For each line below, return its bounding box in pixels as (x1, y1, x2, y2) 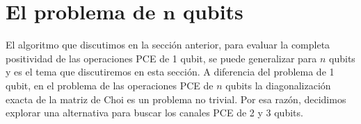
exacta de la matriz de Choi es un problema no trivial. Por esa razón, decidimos (6, 91, 346, 106)
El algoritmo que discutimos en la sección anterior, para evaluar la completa (6, 37, 330, 52)
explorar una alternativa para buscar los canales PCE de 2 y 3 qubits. (6, 105, 303, 120)
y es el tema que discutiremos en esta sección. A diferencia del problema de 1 (6, 64, 335, 79)
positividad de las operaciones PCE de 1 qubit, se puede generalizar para (6, 51, 317, 65)
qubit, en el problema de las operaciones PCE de (6, 78, 214, 92)
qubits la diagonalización (225, 78, 331, 92)
